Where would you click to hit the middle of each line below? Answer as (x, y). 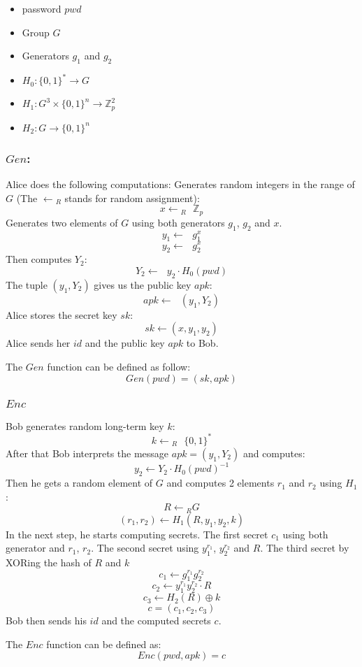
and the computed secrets (156, 621)
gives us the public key (143, 284)
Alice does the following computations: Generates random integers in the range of (180, 184)
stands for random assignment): (132, 198)
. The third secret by (305, 548)
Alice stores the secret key (61, 314)
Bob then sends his (46, 621)
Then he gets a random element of (79, 483)
